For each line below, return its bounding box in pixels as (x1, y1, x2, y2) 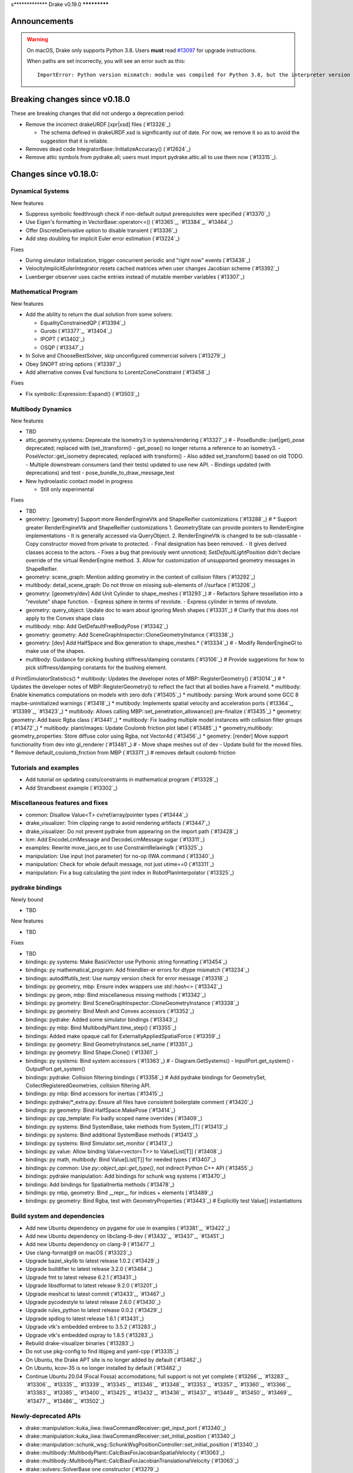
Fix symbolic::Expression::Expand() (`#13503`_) (25, 390, 140, 397)
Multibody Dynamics (11, 405, 72, 413)
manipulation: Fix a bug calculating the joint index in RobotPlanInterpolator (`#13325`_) (25, 869, 235, 876)
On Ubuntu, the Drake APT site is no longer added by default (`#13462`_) (25, 1356, 202, 1363)
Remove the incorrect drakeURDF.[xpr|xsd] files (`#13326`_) (25, 121, 171, 128)
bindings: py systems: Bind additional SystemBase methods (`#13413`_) (25, 1131, 198, 1138)
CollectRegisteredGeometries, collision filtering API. (25, 1082, 151, 1089)
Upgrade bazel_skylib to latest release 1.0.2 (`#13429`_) (25, 1257, 160, 1264)
